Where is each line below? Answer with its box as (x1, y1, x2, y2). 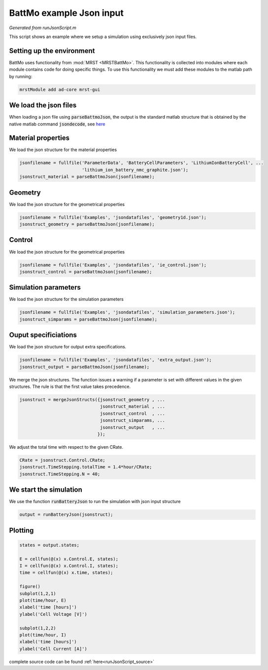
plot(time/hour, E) (19, 597, 67, 603)
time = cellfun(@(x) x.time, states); (19, 570, 113, 576)
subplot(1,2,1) (19, 590, 56, 596)
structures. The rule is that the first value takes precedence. (9, 383, 131, 390)
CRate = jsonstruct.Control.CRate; (19, 457, 105, 463)
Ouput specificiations (9, 331, 77, 339)
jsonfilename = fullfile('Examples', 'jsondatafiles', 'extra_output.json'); (19, 357, 212, 363)
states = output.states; (19, 542, 80, 548)
